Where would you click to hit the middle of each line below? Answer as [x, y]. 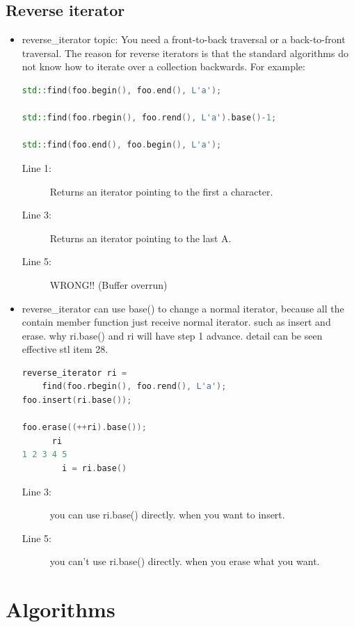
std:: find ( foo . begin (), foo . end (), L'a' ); [122, 90]
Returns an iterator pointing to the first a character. [161, 191]
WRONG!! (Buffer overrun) [108, 284]
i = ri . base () [95, 469]
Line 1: [37, 167]
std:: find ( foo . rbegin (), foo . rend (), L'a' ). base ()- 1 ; [149, 118]
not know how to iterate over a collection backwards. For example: [163, 66]
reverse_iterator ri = [74, 373]
